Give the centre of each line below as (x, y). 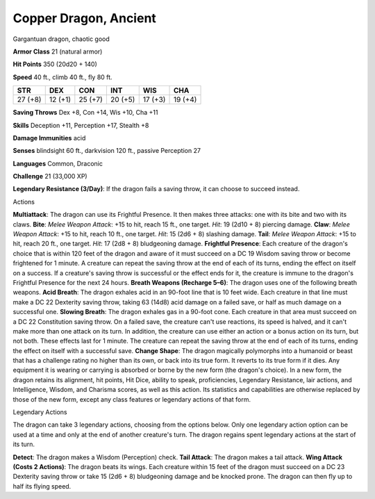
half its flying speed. (42, 486)
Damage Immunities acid (49, 138)
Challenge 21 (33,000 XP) (50, 177)
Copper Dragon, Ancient (84, 18)
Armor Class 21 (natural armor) (58, 51)
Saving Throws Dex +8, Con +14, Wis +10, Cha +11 (85, 113)
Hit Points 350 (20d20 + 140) (55, 64)
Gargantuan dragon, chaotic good (61, 39)
